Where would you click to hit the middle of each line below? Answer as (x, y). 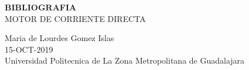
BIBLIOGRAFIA (41, 7)
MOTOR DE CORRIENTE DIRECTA (75, 18)
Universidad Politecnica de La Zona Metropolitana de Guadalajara (125, 60)
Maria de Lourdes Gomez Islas (59, 38)
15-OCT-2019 (29, 49)
